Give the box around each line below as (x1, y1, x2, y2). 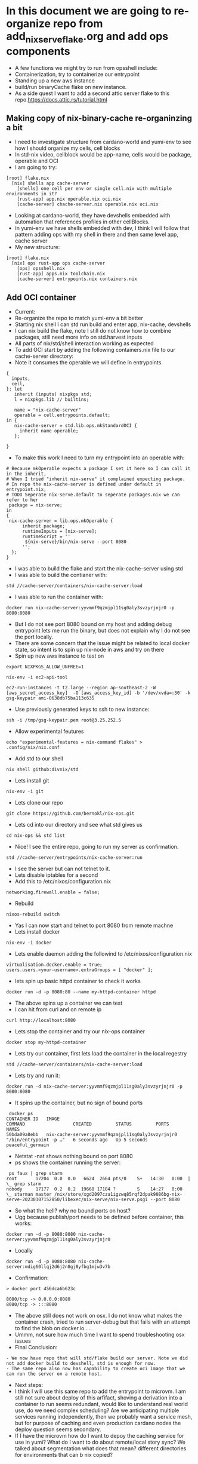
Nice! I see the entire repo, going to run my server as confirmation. (14, 843, 179, 851)
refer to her (6, 497, 39, 503)
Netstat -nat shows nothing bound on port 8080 (14, 1153, 133, 1160)
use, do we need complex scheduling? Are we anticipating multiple (14, 1407, 180, 1414)
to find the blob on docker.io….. (14, 1325, 92, 1332)
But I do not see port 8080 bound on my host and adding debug (14, 621, 172, 628)
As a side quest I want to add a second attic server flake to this (14, 90, 170, 97)
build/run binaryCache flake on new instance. (14, 83, 127, 90)
